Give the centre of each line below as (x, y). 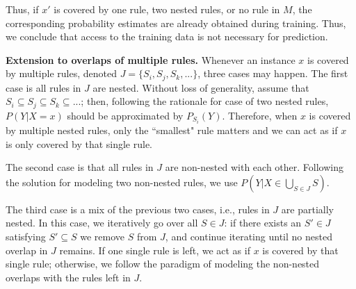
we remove (103, 236)
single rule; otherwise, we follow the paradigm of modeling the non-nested (163, 264)
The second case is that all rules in (80, 167)
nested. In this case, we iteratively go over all (102, 223)
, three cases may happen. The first (273, 73)
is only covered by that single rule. (79, 143)
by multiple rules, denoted (61, 73)
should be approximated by (125, 115)
